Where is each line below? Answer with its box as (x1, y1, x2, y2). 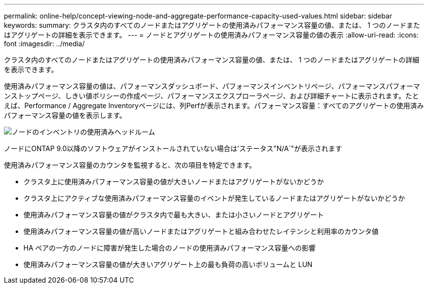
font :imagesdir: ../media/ (4, 39, 85, 48)
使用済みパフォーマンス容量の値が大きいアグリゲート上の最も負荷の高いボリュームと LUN (23, 260, 313, 269)
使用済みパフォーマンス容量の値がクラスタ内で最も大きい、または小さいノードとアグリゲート (23, 211, 324, 219)
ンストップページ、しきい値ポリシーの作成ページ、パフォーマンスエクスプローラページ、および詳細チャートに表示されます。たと (4, 92, 419, 100)
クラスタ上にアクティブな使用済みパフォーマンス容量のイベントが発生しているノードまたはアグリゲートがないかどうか (23, 194, 405, 202)
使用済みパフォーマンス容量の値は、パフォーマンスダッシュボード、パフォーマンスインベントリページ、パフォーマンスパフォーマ (4, 82, 420, 90)
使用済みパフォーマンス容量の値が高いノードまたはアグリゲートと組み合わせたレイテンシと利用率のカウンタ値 (23, 227, 379, 235)
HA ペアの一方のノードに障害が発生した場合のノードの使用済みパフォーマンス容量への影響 (23, 244, 316, 252)
